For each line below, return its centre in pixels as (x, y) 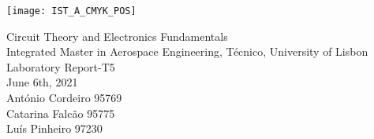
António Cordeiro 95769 (64, 98)
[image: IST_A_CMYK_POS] (71, 11)
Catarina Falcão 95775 (61, 113)
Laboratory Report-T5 (61, 66)
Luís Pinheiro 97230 (54, 128)
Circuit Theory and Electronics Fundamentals (117, 36)
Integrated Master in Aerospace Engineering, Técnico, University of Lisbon (187, 51)
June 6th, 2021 (42, 82)
